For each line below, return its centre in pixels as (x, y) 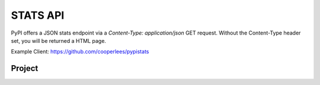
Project (25, 68)
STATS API (38, 15)
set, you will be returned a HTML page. (59, 40)
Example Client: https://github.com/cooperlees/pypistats (80, 52)
